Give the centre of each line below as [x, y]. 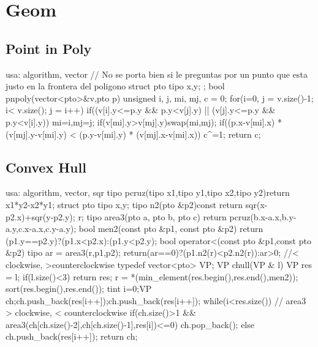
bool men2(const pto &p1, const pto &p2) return [171, 229]
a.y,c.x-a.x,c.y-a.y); [41, 229]
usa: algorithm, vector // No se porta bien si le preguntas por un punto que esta [157, 74]
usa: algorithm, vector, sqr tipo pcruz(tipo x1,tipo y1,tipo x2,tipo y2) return [148, 192]
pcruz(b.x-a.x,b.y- [263, 216]
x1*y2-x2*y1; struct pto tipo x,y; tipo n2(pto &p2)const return [124, 204]
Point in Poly [49, 48]
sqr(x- [256, 204]
